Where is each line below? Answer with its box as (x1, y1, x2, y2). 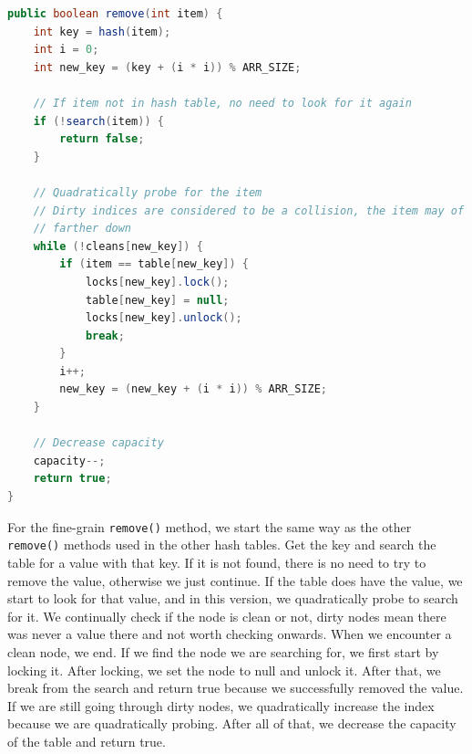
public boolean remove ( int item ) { (7, 7, 223, 20)
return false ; (59, 132, 145, 146)
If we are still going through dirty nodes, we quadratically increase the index (7, 696, 435, 715)
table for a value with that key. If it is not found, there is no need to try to (7, 552, 426, 571)
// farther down (33, 222, 132, 236)
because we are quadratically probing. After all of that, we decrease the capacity (7, 714, 457, 733)
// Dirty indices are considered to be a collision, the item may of (33, 204, 465, 217)
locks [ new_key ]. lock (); (85, 275, 230, 288)
